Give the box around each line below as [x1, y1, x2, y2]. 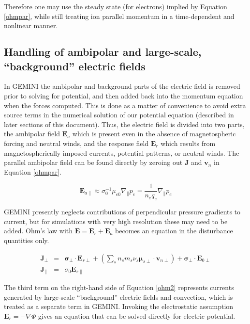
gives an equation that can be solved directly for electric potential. [38, 310, 235, 321]
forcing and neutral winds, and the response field [4, 138, 149, 148]
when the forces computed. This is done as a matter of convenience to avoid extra [4, 100, 246, 110]
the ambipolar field [4, 129, 60, 139]
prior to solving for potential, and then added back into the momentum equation [4, 90, 243, 100]
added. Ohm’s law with [4, 226, 73, 236]
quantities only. [4, 235, 49, 245]
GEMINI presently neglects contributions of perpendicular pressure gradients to [4, 207, 241, 217]
